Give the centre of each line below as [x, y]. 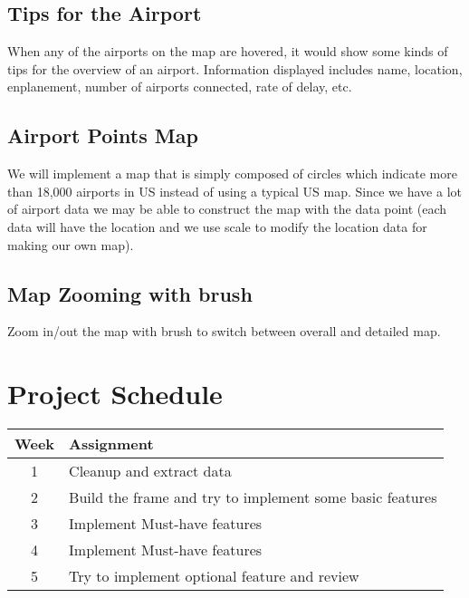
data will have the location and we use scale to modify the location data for [217, 226]
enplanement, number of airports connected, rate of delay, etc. [180, 87]
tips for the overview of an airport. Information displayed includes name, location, [235, 68]
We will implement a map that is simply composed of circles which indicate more [232, 174]
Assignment [111, 444]
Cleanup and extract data [150, 471]
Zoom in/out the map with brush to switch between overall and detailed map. [224, 331]
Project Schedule [115, 394]
